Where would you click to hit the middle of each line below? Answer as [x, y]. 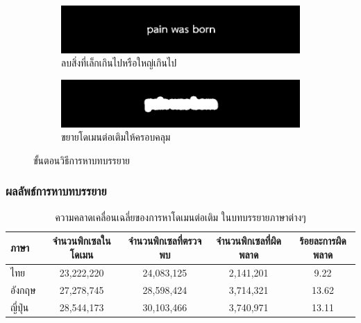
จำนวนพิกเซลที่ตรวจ [165, 241]
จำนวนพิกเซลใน [82, 241]
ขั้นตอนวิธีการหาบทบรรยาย [82, 160]
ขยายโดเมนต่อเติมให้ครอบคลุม [116, 137]
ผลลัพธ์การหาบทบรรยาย [56, 191]
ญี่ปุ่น [20, 307]
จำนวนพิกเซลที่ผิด [249, 241]
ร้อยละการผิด [323, 241]
